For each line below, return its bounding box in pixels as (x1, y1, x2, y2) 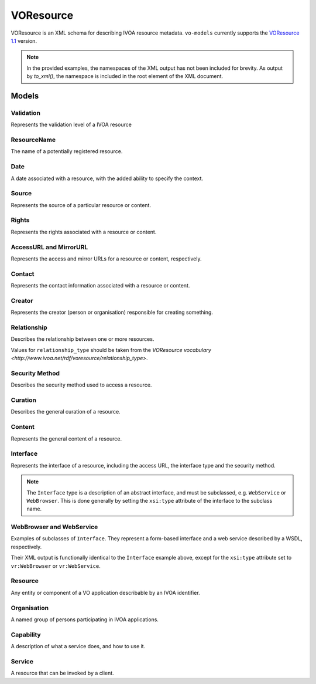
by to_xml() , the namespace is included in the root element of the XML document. (26, 73, 224, 80)
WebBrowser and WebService (11, 523, 98, 531)
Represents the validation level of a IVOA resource (11, 121, 132, 128)
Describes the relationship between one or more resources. (11, 336, 154, 343)
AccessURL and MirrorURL (11, 243, 88, 251)
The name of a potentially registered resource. (11, 148, 123, 155)
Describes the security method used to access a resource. (11, 381, 152, 388)
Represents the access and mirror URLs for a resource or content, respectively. (11, 255, 202, 262)
